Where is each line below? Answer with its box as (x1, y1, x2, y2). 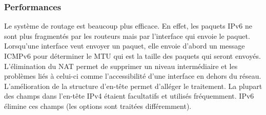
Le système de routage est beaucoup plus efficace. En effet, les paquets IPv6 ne (4, 20, 252, 31)
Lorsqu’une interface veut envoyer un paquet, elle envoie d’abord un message (4, 40, 245, 51)
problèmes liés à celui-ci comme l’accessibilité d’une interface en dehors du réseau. (4, 71, 261, 81)
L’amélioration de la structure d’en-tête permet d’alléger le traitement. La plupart (4, 80, 262, 91)
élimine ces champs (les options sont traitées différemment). (4, 100, 192, 111)
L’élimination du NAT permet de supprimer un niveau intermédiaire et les (4, 60, 238, 71)
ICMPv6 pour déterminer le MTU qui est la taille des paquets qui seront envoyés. (4, 51, 261, 61)
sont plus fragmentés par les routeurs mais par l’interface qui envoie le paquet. (4, 30, 250, 41)
